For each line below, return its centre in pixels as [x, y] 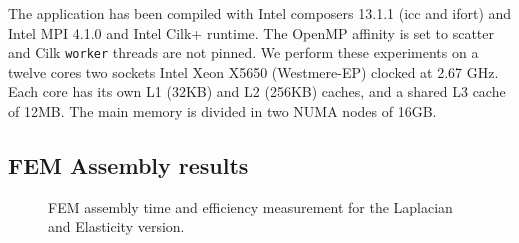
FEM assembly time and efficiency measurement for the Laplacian [250, 206]
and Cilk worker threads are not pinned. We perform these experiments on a [243, 52]
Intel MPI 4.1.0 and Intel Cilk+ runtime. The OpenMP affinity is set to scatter [251, 32]
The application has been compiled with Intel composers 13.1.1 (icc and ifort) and [260, 13]
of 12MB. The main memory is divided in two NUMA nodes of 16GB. [222, 111]
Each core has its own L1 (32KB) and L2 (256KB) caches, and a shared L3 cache [257, 91]
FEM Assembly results [128, 165]
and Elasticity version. [116, 226]
